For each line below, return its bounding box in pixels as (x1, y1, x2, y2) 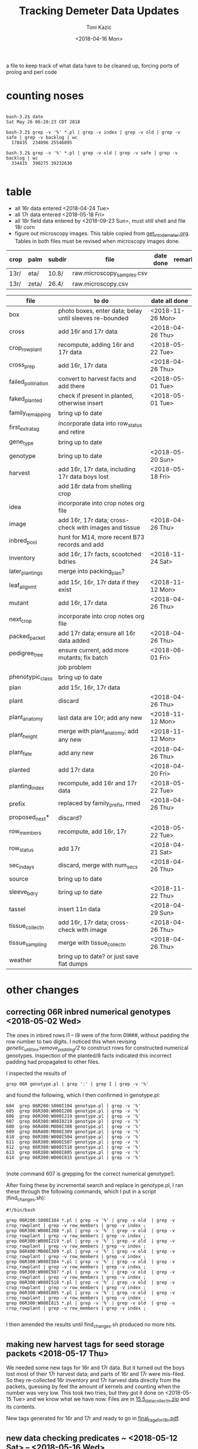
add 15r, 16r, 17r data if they (58, 578, 140, 586)
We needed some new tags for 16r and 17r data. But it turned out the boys (6, 1364, 185, 1372)
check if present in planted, (58, 391, 134, 399)
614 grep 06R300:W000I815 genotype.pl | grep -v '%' (6, 1154, 141, 1161)
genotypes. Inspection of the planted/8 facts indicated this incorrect (6, 1052, 172, 1059)
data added (58, 636, 90, 645)
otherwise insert (58, 399, 103, 407)
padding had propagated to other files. (6, 1058, 100, 1065)
